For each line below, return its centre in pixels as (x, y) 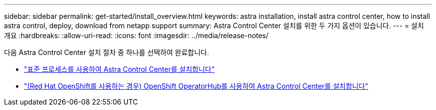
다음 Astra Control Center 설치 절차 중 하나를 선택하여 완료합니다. (107, 52)
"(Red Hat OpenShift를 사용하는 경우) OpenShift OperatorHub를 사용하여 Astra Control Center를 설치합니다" (196, 86)
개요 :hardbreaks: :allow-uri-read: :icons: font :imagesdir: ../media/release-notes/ (136, 35)
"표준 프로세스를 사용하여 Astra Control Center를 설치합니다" (119, 69)
